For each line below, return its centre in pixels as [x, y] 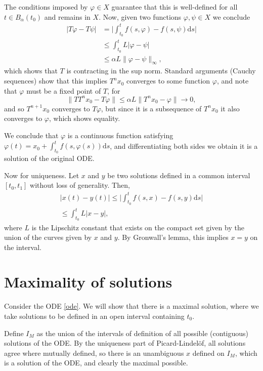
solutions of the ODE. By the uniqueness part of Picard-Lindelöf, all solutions [125, 343]
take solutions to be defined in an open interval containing [94, 316]
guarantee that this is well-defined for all [174, 7]
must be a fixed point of [64, 90]
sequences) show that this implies [56, 81]
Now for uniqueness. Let [42, 175]
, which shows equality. [84, 118]
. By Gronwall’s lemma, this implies [173, 237]
